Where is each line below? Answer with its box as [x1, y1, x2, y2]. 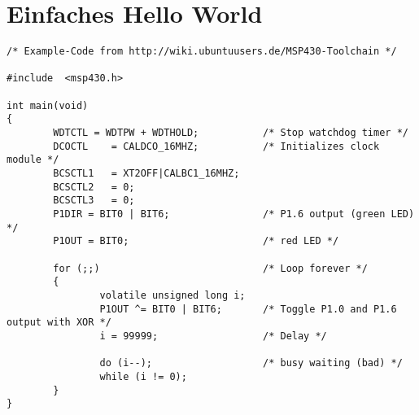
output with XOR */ [7, 317, 111, 329]
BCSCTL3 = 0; [53, 194, 135, 207]
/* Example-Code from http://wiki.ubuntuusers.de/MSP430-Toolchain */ [7, 46, 397, 58]
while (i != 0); [99, 370, 187, 382]
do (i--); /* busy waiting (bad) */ [99, 357, 403, 369]
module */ [7, 154, 59, 166]
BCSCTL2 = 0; [53, 181, 135, 193]
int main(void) [7, 99, 89, 111]
